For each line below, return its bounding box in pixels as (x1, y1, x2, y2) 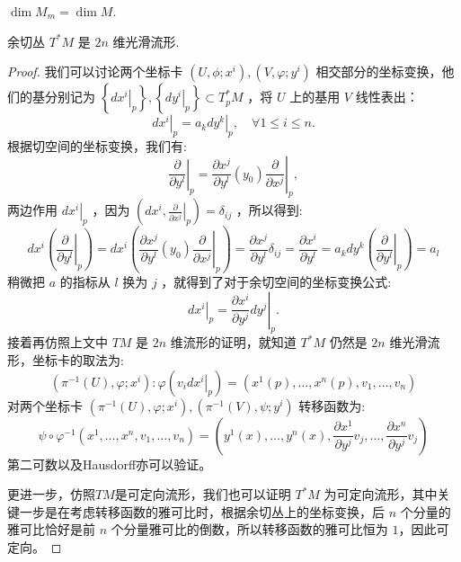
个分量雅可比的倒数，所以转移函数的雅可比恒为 (111, 520, 388, 539)
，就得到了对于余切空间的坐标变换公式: (161, 272, 392, 291)
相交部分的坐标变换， (315, 62, 442, 81)
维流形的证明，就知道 (170, 333, 297, 352)
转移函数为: (298, 396, 366, 415)
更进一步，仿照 (7, 485, 95, 504)
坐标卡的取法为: (31, 351, 124, 370)
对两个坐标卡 (7, 396, 83, 415)
